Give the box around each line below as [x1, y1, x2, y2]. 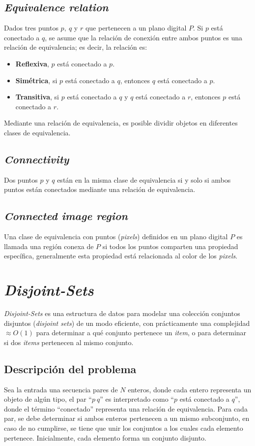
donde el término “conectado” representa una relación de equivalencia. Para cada [4, 403, 248, 414]
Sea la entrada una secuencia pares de [4, 384, 118, 394]
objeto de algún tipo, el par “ [4, 394, 92, 404]
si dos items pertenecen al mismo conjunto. [4, 337, 134, 347]
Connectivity [4, 151, 69, 166]
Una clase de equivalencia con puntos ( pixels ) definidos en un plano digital [4, 231, 228, 242]
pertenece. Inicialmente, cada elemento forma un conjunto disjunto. [4, 432, 206, 443]
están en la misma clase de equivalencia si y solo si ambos [57, 174, 231, 185]
